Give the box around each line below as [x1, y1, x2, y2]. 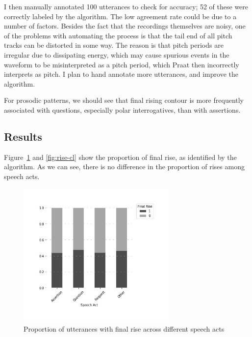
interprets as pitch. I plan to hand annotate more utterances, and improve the [4, 69, 238, 79]
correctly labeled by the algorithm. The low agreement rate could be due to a [4, 11, 237, 21]
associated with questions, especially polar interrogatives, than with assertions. [4, 104, 241, 115]
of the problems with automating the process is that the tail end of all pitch [4, 30, 232, 40]
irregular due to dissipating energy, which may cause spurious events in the [4, 49, 229, 60]
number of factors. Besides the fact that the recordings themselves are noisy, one [4, 21, 246, 31]
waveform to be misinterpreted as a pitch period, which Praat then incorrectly [4, 59, 239, 69]
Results [4, 128, 42, 144]
